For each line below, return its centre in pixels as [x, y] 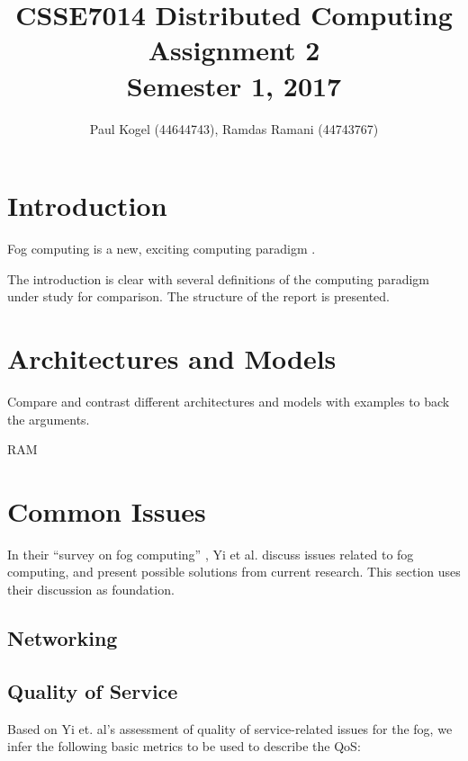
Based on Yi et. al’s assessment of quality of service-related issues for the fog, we [230, 728]
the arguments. [49, 419]
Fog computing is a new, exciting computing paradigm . [162, 249]
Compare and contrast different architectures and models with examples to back [229, 401]
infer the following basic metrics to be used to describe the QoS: [184, 746]
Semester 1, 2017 [234, 85]
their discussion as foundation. [91, 590]
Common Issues [107, 510]
